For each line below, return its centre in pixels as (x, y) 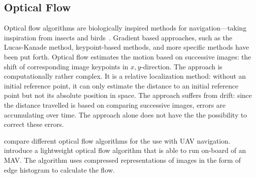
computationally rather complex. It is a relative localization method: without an (125, 76)
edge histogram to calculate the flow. (60, 169)
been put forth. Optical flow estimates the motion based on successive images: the (128, 56)
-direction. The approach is (182, 66)
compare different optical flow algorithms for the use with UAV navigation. (117, 140)
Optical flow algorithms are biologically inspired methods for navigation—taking (125, 28)
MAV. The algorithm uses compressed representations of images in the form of (122, 160)
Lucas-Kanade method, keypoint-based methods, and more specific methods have (127, 47)
